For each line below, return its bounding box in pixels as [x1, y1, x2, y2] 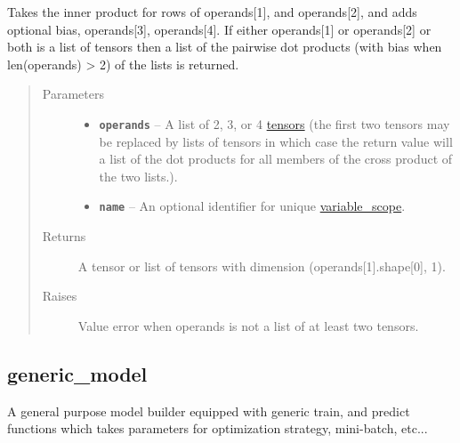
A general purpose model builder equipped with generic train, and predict [7, 401, 410, 420]
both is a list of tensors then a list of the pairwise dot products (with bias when [7, 37, 442, 56]
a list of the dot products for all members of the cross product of [99, 149, 453, 168]
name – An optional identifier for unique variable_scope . [99, 197, 406, 215]
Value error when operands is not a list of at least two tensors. [77, 316, 419, 334]
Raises [42, 286, 77, 305]
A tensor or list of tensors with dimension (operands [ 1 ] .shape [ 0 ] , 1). [77, 256, 446, 275]
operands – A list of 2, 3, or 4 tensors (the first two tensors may [99, 114, 450, 133]
